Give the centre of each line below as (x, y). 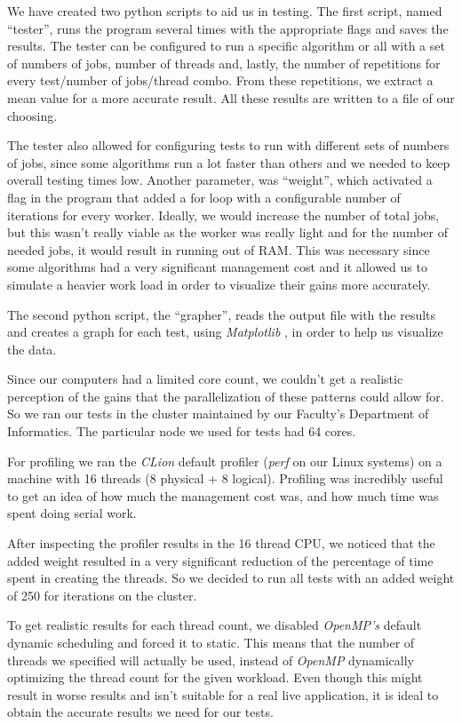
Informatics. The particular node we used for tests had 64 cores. (182, 431)
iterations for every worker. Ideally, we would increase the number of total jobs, (223, 215)
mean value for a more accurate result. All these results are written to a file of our (231, 97)
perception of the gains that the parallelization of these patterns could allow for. (226, 396)
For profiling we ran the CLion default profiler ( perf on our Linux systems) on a (225, 461)
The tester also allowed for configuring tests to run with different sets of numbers (228, 145)
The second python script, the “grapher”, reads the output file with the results (222, 314)
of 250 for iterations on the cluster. (102, 595)
